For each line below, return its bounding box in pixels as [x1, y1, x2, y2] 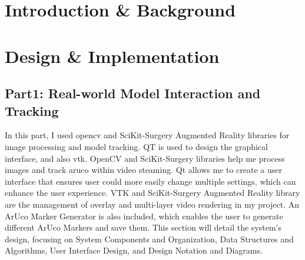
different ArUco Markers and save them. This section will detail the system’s [5, 221, 282, 234]
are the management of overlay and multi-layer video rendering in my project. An [5, 198, 299, 210]
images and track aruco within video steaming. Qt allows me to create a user [5, 164, 282, 176]
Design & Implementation [5, 44, 220, 68]
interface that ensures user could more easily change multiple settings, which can [5, 175, 296, 187]
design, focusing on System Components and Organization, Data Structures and [5, 232, 294, 245]
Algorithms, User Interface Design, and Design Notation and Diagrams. [5, 244, 263, 256]
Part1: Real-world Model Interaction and [5, 84, 261, 102]
